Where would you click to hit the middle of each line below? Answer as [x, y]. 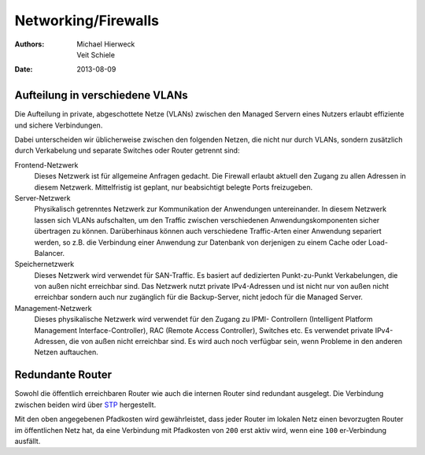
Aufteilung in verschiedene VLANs [101, 96]
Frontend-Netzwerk [46, 165]
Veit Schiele [96, 54]
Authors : [30, 44]
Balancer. [50, 253]
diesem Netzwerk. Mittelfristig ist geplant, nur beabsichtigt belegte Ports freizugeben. [174, 187]
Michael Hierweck [106, 44]
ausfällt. [28, 441]
